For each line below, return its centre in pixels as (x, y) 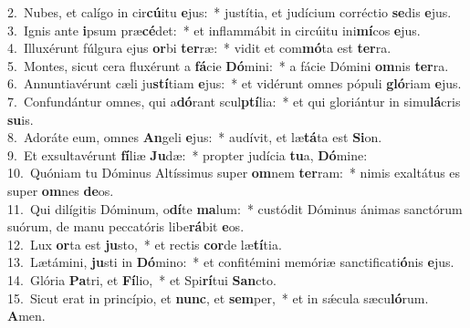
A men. (26, 316)
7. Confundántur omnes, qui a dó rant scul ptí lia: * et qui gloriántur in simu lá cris (234, 101)
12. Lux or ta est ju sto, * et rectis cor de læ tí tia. (145, 244)
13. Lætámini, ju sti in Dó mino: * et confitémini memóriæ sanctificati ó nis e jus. (231, 262)
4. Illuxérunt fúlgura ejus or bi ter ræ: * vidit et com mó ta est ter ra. (199, 48)
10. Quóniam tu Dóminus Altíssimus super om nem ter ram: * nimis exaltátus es (234, 173)
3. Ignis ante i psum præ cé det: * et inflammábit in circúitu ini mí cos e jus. (214, 30)
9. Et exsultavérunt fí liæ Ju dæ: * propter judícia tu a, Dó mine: (188, 154)
